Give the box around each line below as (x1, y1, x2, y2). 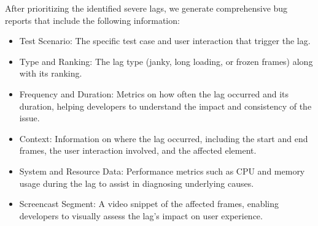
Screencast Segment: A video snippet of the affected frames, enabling (19, 197, 279, 210)
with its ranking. (19, 67, 82, 80)
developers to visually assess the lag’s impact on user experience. (19, 209, 263, 222)
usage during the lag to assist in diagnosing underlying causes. (19, 176, 254, 189)
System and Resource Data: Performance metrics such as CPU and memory (19, 164, 305, 177)
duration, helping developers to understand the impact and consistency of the (19, 99, 312, 112)
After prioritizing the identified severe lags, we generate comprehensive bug (5, 2, 288, 14)
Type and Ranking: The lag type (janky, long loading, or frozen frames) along (19, 55, 313, 67)
